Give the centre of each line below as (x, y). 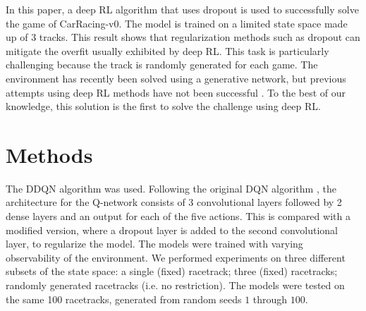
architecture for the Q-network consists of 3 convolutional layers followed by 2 (174, 202)
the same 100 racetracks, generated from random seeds (124, 299)
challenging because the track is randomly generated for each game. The (162, 65)
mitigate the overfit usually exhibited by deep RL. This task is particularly (167, 50)
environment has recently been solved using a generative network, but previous (176, 78)
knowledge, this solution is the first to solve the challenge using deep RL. (163, 106)
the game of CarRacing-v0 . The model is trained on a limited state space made (177, 23)
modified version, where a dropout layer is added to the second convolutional (172, 230)
